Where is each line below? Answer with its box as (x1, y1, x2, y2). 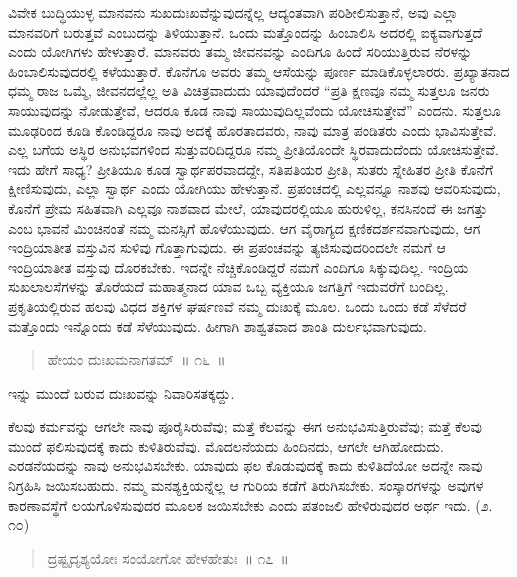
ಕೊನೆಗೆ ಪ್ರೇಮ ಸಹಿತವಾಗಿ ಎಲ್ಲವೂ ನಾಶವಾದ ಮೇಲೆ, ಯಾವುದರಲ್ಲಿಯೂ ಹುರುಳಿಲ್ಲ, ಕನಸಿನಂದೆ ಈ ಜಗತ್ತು (8, 197, 488, 218)
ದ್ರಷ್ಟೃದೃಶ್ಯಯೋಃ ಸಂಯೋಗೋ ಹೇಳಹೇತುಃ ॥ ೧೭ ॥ (47, 547, 289, 568)
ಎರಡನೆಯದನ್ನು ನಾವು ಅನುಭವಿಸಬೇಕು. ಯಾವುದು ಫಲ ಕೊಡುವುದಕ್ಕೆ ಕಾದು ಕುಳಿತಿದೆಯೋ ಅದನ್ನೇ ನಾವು (8, 455, 483, 476)
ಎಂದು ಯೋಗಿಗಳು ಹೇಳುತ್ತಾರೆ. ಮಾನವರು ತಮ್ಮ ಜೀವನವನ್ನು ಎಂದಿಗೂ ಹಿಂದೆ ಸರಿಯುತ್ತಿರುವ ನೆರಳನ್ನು (8, 41, 473, 62)
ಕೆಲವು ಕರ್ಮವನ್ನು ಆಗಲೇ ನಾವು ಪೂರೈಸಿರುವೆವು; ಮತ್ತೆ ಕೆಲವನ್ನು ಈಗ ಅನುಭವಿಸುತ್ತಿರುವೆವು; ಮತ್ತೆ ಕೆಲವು (8, 416, 482, 437)
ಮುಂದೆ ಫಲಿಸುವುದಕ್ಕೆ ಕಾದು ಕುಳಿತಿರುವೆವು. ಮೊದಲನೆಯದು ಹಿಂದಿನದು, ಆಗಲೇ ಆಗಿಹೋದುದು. (8, 435, 444, 456)
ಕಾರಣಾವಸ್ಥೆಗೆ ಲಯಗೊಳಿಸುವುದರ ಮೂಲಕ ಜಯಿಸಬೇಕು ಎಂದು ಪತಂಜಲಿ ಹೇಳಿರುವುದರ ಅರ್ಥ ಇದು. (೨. (8, 494, 493, 515)
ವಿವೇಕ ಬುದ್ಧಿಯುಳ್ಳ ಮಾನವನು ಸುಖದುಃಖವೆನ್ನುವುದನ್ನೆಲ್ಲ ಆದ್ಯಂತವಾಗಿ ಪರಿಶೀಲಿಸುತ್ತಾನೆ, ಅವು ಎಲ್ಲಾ (8, 2, 459, 22)
